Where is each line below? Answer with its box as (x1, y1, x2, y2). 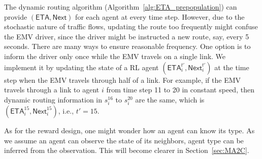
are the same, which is (135, 94, 205, 104)
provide (4, 11, 27, 22)
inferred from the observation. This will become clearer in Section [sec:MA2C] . (4, 145, 249, 155)
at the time (214, 62, 249, 72)
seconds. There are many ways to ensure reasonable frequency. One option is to (4, 41, 251, 51)
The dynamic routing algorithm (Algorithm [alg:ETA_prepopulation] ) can (4, 2, 237, 12)
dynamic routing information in (4, 94, 103, 104)
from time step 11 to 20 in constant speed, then (106, 84, 254, 95)
